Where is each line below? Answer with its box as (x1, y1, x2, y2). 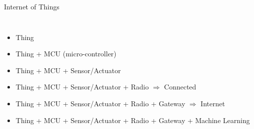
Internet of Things (4, 1, 60, 11)
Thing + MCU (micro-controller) (15, 48, 117, 59)
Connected (164, 82, 196, 92)
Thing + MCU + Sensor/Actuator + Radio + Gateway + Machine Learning (15, 115, 250, 125)
